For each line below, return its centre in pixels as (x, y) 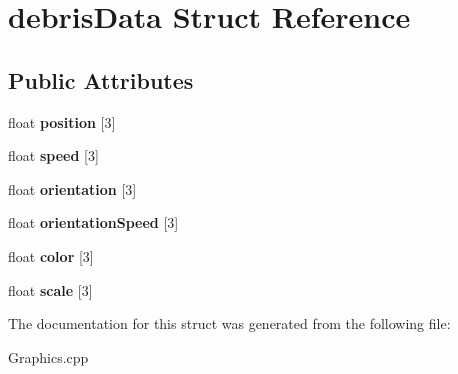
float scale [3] (50, 289)
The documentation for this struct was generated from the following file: (229, 323)
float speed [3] (53, 155)
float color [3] (51, 255)
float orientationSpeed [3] (93, 222)
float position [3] (62, 121)
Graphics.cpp (48, 356)
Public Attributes (101, 79)
